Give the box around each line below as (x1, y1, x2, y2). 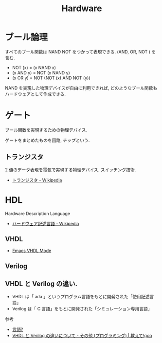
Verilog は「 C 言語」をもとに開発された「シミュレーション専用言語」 (12, 306, 152, 311)
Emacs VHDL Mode (12, 248, 52, 253)
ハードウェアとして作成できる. (5, 91, 66, 97)
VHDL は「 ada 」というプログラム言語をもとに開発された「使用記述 (12, 293, 150, 299)
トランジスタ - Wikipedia (12, 177, 62, 183)
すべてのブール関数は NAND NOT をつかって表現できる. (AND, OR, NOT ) (5, 49, 151, 54)
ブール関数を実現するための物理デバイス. (5, 127, 88, 133)
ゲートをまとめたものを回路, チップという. (5, 137, 90, 143)
